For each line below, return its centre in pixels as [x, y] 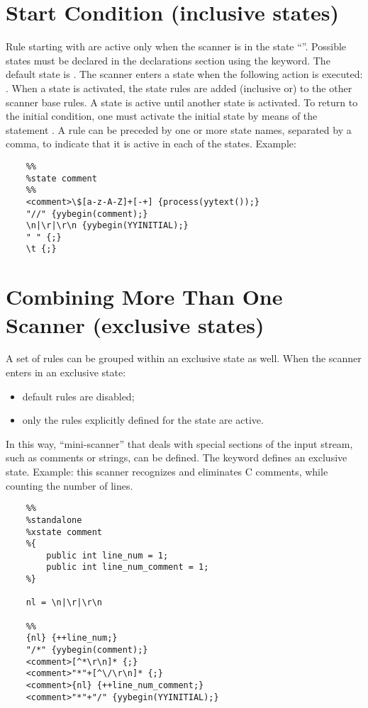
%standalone [54, 520]
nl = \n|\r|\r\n [64, 603]
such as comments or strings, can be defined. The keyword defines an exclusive [177, 457]
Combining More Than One [144, 297]
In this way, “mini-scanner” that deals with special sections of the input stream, [179, 443]
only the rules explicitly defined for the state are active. [143, 420]
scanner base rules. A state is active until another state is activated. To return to [182, 102]
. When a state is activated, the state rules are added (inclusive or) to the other [179, 88]
